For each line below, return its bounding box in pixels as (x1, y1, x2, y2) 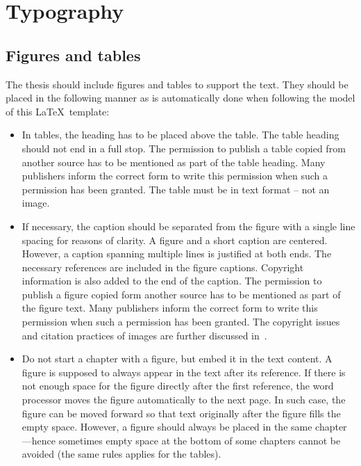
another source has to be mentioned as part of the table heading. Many (22, 154, 326, 169)
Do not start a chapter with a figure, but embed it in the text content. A (22, 351, 333, 366)
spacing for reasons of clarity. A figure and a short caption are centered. (22, 232, 328, 247)
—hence (22, 433, 56, 447)
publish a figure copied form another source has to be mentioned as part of (22, 287, 341, 301)
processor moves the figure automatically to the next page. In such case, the (22, 392, 346, 407)
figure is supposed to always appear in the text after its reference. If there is (22, 364, 346, 379)
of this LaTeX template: (6, 104, 110, 118)
